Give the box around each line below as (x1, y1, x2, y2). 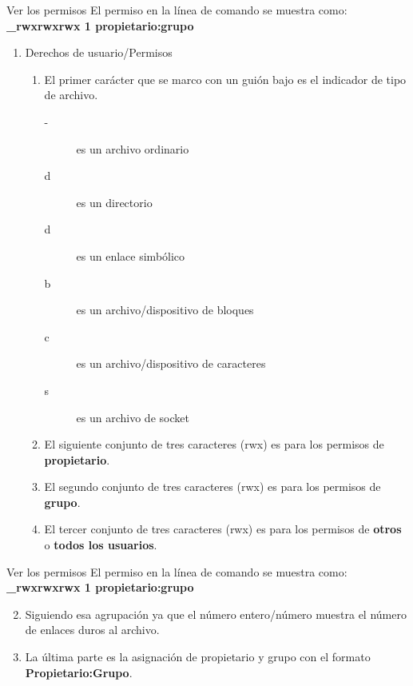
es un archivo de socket (76, 409, 189, 425)
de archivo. (44, 86, 98, 103)
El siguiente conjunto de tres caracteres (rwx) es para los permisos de (44, 436, 384, 453)
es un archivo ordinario (76, 140, 189, 157)
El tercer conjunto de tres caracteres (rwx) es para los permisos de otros (44, 520, 402, 537)
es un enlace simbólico (76, 247, 185, 264)
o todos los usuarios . (44, 536, 157, 553)
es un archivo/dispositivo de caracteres (76, 355, 266, 372)
